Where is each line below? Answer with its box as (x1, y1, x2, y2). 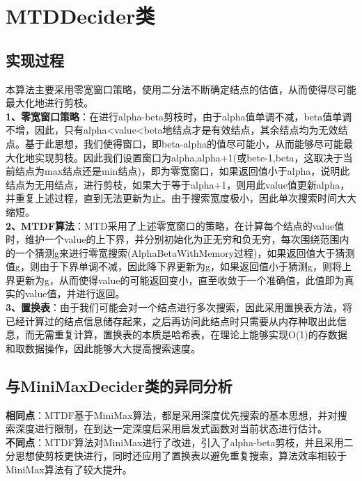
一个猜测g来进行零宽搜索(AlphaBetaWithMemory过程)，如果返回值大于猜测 (15, 245, 355, 260)
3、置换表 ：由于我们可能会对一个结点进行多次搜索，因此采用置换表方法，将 (6, 300, 353, 315)
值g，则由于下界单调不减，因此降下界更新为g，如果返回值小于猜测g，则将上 (6, 259, 352, 274)
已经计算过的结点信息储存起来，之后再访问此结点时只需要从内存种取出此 (6, 313, 337, 328)
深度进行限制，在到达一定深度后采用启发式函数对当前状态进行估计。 (15, 421, 327, 436)
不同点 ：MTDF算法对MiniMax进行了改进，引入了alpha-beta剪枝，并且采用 (6, 434, 344, 449)
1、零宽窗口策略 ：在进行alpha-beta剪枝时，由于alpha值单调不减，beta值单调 (6, 109, 352, 123)
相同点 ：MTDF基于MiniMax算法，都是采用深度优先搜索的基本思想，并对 (6, 407, 338, 422)
